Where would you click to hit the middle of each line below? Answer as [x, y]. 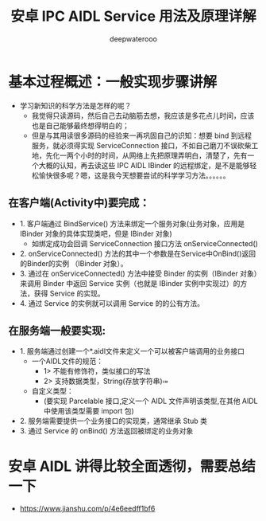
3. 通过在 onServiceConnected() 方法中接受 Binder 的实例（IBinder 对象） [139, 273]
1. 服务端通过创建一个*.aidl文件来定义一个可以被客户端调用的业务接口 [132, 351]
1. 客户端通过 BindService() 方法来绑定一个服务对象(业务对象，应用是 [132, 223]
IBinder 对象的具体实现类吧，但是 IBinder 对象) [96, 233]
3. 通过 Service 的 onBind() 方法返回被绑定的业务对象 [106, 431]
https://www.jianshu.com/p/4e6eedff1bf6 [87, 509]
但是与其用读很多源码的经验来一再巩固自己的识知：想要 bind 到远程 [142, 135]
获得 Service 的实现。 [69, 293]
